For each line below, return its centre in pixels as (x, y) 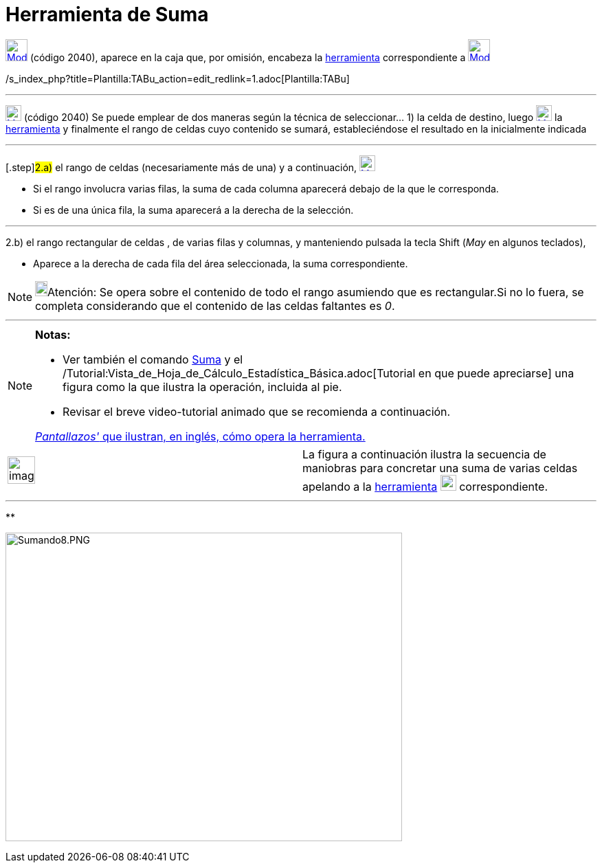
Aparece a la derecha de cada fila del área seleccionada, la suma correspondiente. (221, 263)
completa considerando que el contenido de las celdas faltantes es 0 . (215, 305)
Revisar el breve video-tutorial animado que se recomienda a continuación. (257, 411)
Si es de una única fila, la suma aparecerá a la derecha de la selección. (193, 210)
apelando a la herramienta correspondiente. (425, 486)
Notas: (53, 334)
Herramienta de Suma (107, 14)
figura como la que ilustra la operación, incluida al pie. (202, 387)
